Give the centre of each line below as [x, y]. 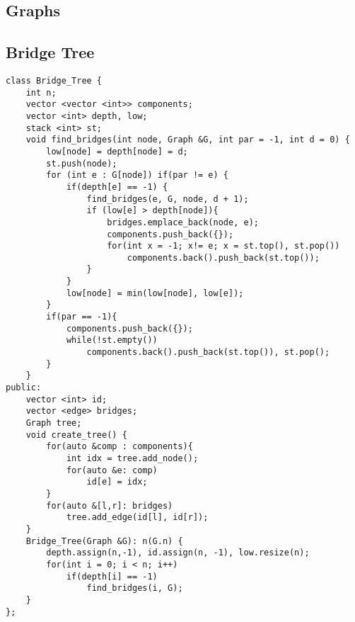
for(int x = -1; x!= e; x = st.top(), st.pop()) [223, 246]
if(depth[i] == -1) [112, 576]
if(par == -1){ [82, 317]
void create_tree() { [76, 435]
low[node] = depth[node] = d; [117, 151]
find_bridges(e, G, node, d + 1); [168, 199]
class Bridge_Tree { [54, 80]
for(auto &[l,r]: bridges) [110, 505]
